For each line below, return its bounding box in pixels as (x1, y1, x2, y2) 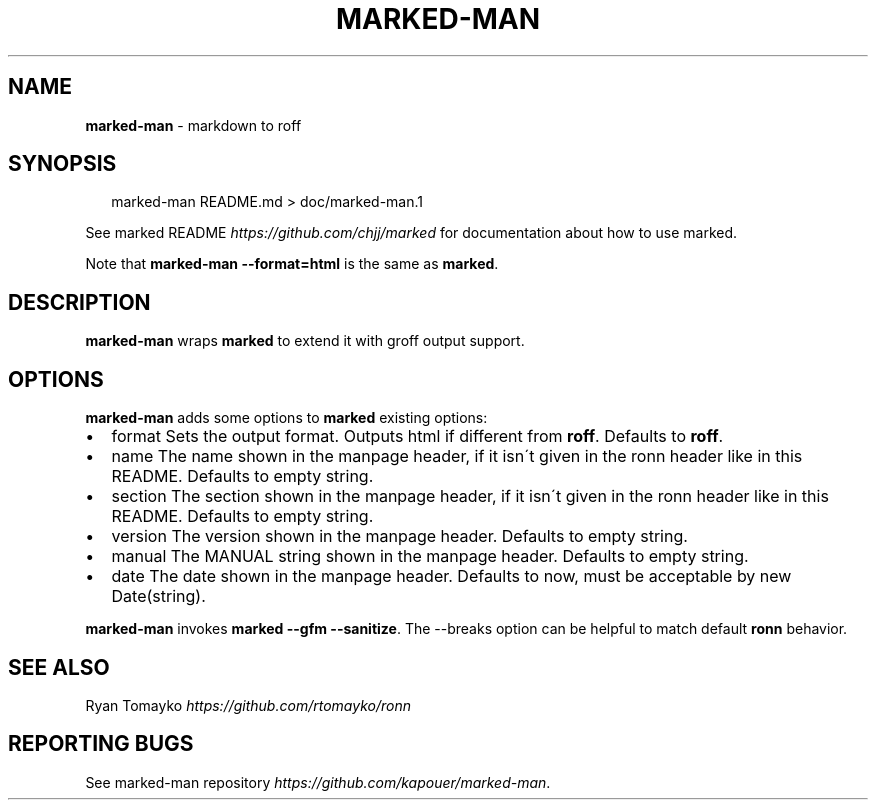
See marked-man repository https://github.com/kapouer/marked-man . (85, 773, 551, 791)
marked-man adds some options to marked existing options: (85, 409, 488, 427)
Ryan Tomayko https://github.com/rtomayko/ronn (85, 696, 411, 714)
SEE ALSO (8, 654, 110, 680)
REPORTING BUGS (8, 731, 194, 757)
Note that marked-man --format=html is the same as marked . (85, 255, 499, 273)
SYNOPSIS (8, 151, 117, 177)
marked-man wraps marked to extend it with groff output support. (85, 332, 525, 350)
